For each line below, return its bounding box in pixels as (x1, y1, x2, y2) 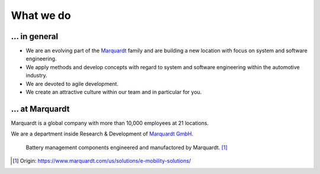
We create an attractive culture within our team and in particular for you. (25, 89, 202, 96)
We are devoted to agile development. (25, 80, 119, 87)
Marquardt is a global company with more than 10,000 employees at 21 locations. (11, 119, 209, 127)
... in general (11, 31, 59, 41)
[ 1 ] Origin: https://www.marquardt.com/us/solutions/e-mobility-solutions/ (12, 157, 191, 165)
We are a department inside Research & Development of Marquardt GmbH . (11, 130, 194, 137)
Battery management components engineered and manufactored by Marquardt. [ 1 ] (25, 144, 228, 151)
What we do (11, 9, 71, 22)
